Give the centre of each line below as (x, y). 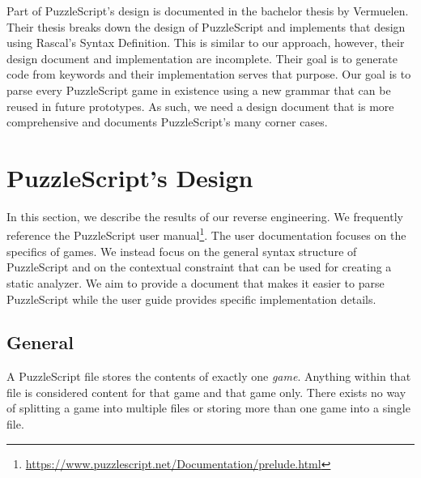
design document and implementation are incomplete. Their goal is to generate (202, 58)
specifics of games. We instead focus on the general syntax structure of (182, 251)
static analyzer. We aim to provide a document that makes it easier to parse (196, 282)
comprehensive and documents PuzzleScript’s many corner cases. (167, 122)
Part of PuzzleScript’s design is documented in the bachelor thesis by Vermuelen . (208, 11)
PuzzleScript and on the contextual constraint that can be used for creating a (199, 267)
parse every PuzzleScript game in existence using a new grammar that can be (199, 90)
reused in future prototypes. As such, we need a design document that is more (200, 106)
